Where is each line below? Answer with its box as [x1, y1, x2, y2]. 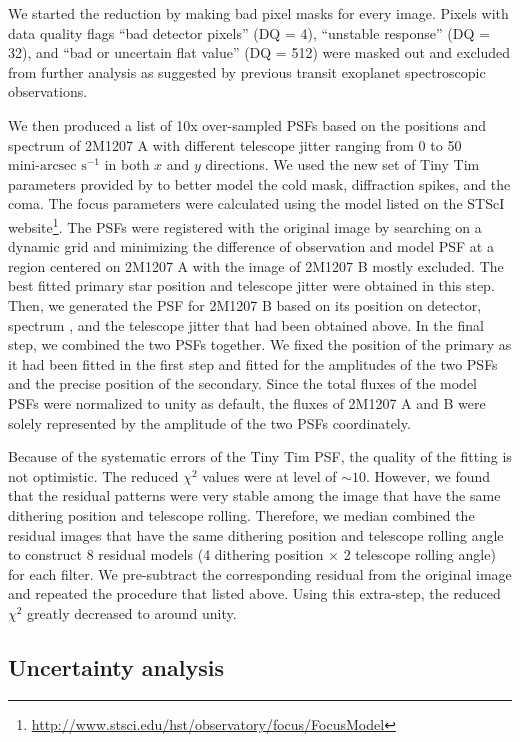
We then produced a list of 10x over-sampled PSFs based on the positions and [8, 114, 487, 135]
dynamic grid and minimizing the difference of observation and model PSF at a [8, 236, 494, 257]
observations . [8, 81, 88, 102]
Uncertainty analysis [8, 651, 224, 682]
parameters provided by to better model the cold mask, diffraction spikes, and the [8, 173, 511, 194]
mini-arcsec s [8, 159, 87, 174]
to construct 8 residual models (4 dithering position [8, 544, 324, 565]
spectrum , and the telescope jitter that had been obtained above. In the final [8, 314, 484, 335]
